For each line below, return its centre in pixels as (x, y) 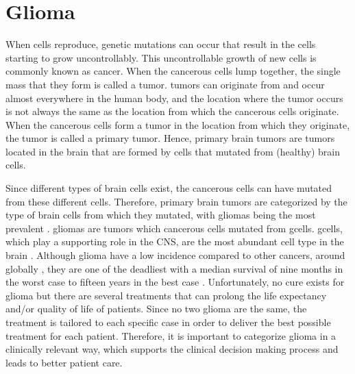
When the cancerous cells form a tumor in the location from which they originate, (178, 124)
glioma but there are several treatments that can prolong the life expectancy (166, 295)
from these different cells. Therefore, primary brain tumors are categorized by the (176, 201)
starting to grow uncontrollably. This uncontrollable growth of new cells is (161, 57)
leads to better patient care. (64, 362)
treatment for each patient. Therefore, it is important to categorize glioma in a (171, 335)
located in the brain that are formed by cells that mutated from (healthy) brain (173, 151)
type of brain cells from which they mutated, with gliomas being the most (161, 215)
